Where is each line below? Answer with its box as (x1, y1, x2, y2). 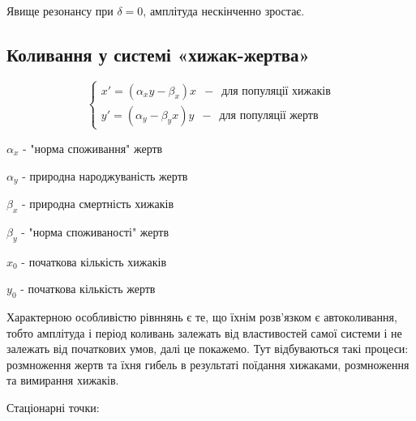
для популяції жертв (219, 109, 319, 121)
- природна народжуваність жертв (22, 167, 188, 184)
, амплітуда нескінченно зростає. (143, 2, 305, 19)
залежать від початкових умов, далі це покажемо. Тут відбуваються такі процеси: (6, 340, 409, 357)
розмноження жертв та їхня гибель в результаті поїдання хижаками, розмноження (6, 355, 410, 372)
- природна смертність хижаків (21, 195, 174, 211)
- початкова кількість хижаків (21, 253, 167, 270)
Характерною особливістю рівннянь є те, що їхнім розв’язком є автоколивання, (6, 308, 397, 325)
